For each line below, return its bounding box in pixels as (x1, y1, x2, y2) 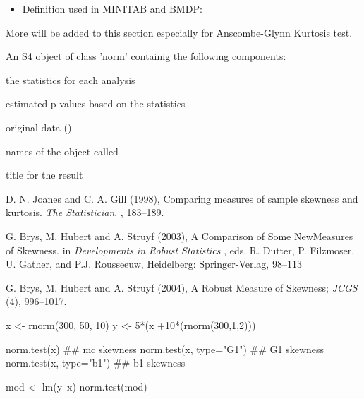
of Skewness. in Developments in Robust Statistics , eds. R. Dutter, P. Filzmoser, (6, 242, 355, 257)
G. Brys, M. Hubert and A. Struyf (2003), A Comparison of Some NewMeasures (6, 228, 353, 243)
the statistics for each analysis (6, 72, 135, 87)
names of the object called (6, 143, 119, 158)
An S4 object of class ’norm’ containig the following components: (6, 49, 286, 64)
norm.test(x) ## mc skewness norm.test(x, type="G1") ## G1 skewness (6, 341, 324, 356)
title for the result (6, 167, 83, 182)
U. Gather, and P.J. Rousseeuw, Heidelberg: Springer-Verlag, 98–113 (6, 256, 302, 271)
